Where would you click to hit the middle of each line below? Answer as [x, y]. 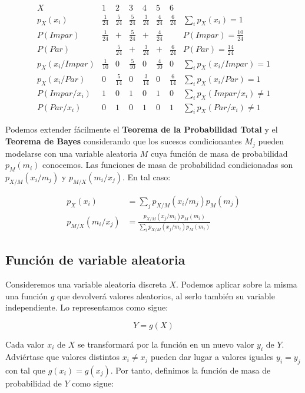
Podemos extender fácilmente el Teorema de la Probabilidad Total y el [142, 129]
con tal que [26, 370]
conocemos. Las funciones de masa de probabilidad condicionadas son [168, 165]
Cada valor [25, 344]
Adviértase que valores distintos [63, 356]
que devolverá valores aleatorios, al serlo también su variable [166, 295]
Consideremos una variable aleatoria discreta [86, 284]
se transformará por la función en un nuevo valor [166, 344]
